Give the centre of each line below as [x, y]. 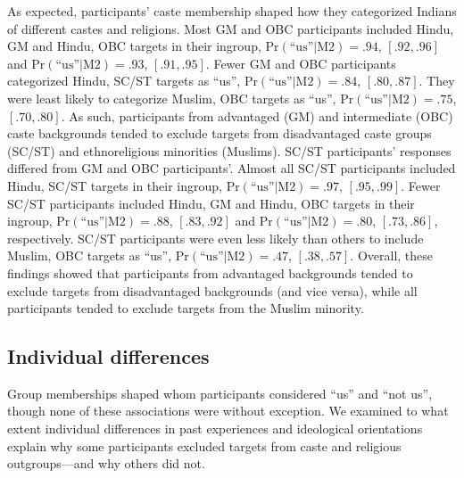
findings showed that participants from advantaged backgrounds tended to [210, 272]
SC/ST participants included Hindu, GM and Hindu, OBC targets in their [211, 203]
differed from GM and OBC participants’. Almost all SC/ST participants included [232, 168]
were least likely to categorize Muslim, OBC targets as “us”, [172, 98]
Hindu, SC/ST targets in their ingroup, [115, 185]
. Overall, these [392, 255]
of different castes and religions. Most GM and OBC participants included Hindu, [231, 28]
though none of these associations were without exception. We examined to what [228, 411]
